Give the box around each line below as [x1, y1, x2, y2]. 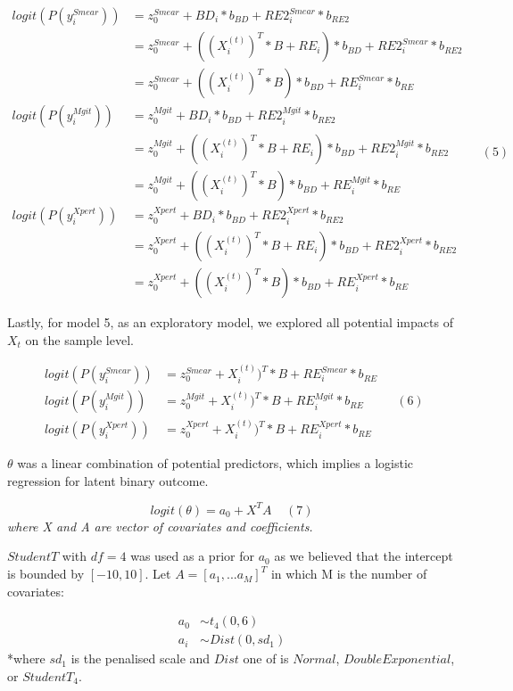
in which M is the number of [270, 564, 427, 583]
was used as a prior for [130, 547, 254, 565]
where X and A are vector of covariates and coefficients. [7, 516, 313, 535]
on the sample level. [25, 330, 134, 349]
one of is [243, 649, 289, 668]
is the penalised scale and [70, 649, 211, 668]
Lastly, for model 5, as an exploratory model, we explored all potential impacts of [7, 313, 453, 332]
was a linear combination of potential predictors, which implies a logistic [17, 454, 413, 473]
